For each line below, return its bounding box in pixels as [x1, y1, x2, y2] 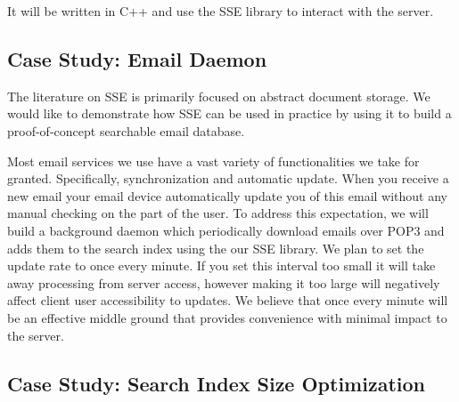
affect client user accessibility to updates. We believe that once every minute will [7, 291, 448, 310]
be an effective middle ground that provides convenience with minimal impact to [7, 308, 447, 326]
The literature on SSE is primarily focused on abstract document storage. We [7, 86, 430, 105]
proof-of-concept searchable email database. [7, 121, 245, 140]
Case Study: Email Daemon [7, 44, 267, 72]
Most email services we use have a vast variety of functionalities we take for [7, 151, 420, 170]
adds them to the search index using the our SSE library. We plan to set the [7, 238, 424, 257]
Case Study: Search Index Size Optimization [7, 369, 425, 397]
